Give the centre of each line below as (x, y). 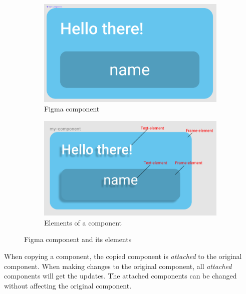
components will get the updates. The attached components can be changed (120, 276)
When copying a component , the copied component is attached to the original (123, 256)
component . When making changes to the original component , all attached (118, 266)
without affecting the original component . (68, 285)
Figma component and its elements (78, 239)
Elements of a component (83, 222)
